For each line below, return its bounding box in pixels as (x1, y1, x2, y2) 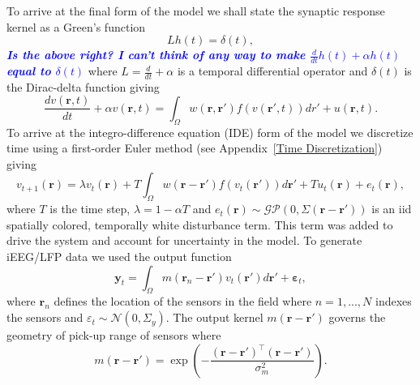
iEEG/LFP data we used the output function (6, 248, 232, 265)
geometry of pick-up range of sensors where (6, 327, 221, 344)
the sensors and (6, 309, 84, 326)
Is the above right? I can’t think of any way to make (6, 46, 306, 63)
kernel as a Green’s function (6, 18, 146, 35)
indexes (375, 293, 412, 310)
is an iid (371, 200, 412, 217)
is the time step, (49, 200, 131, 217)
